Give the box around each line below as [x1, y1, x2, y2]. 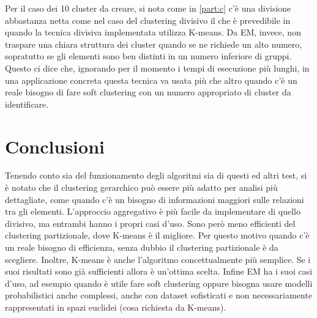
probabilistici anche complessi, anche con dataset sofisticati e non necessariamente [5, 289, 312, 301]
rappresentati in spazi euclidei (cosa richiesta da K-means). [5, 301, 226, 313]
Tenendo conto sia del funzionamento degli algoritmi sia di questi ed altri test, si [5, 169, 307, 182]
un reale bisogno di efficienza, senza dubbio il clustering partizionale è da [5, 241, 278, 254]
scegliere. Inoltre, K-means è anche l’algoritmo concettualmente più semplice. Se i [5, 253, 311, 265]
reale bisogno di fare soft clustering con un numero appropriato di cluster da [5, 86, 291, 98]
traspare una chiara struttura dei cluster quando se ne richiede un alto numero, [5, 37, 302, 50]
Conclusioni [5, 133, 105, 158]
